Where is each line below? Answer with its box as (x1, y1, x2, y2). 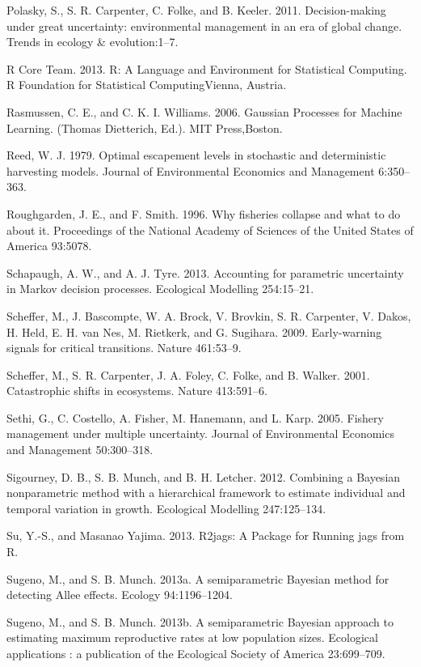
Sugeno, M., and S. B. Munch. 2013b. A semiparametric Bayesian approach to (6, 613, 394, 630)
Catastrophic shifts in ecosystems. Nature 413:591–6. (6, 382, 267, 399)
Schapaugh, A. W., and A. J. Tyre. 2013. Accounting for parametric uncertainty (6, 264, 404, 281)
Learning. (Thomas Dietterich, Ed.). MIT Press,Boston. (6, 119, 283, 136)
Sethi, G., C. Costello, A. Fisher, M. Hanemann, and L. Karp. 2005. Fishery (6, 409, 384, 426)
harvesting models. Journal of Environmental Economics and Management (6, 162, 375, 179)
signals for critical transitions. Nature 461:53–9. (6, 339, 242, 356)
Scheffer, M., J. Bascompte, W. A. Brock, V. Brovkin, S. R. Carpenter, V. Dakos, (6, 307, 411, 324)
